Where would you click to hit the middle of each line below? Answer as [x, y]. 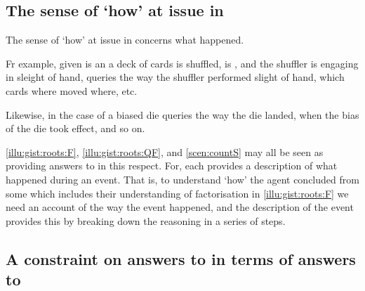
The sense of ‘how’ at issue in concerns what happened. [125, 40]
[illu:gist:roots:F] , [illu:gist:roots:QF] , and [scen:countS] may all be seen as [165, 151]
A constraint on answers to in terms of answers [181, 258]
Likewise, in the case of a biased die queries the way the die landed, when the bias [182, 114]
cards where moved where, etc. [72, 90]
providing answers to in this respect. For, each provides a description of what [172, 166]
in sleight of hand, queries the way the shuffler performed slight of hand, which [175, 77]
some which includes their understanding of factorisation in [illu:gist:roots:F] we [177, 193]
